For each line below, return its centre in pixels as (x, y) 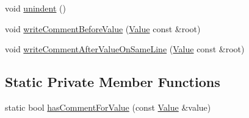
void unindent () (35, 8)
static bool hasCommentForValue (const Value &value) (108, 107)
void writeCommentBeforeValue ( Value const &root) (103, 28)
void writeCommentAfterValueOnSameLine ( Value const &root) (125, 49)
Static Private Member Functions (113, 82)
